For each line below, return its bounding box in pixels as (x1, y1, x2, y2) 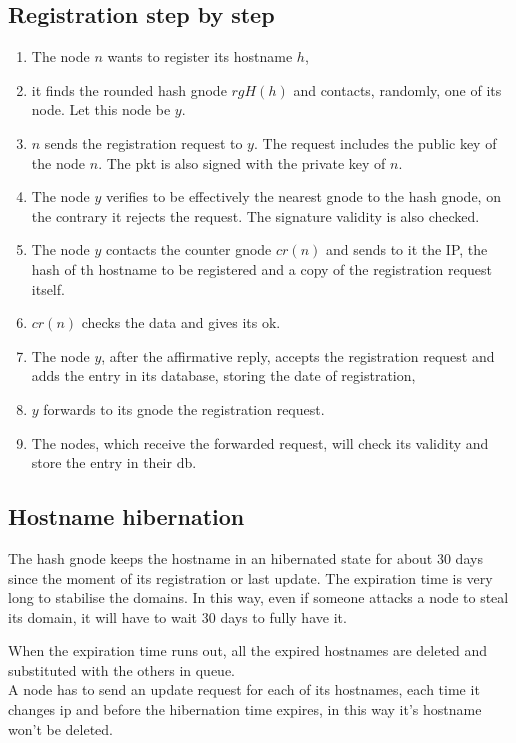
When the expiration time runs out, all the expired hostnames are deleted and (8, 640, 488, 661)
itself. (31, 278, 65, 299)
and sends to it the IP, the (325, 239, 488, 260)
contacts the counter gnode (105, 239, 272, 260)
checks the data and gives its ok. (81, 312, 281, 333)
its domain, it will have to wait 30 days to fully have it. (8, 606, 347, 627)
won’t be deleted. (8, 718, 113, 739)
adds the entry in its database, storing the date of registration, (31, 365, 416, 386)
